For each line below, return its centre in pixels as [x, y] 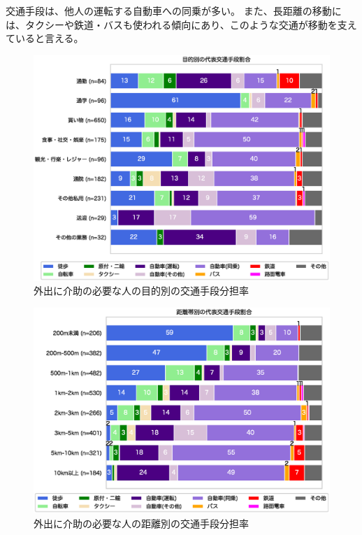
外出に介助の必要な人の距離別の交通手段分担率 [141, 523]
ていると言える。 [45, 38]
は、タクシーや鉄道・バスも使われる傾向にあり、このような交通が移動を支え [181, 24]
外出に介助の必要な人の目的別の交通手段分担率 [141, 291]
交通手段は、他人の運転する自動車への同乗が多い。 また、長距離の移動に [174, 10]
